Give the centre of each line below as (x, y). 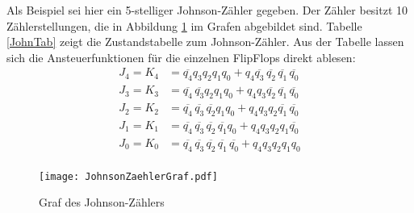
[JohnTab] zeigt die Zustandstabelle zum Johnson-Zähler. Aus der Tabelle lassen (205, 42)
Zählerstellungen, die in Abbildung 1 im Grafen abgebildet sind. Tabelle (184, 25)
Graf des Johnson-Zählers (102, 202)
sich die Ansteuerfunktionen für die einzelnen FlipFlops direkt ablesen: (181, 57)
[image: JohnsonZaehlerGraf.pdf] (128, 176)
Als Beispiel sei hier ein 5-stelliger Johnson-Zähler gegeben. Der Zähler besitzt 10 (207, 10)
